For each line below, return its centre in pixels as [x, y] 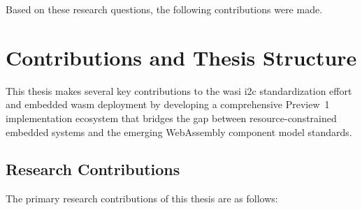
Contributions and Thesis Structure [181, 57]
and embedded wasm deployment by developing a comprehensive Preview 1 [168, 104]
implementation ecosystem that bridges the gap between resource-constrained [171, 118]
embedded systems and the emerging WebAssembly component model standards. [179, 132]
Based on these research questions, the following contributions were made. [164, 9]
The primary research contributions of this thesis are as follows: [142, 198]
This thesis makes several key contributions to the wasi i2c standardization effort [179, 90]
